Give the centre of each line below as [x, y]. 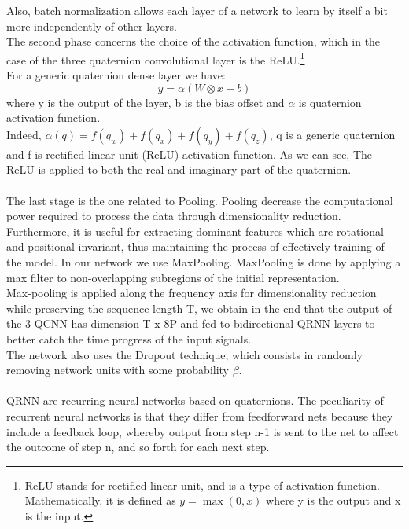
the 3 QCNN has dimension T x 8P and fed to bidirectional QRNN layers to [191, 323]
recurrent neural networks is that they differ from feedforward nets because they [200, 415]
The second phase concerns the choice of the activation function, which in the [193, 41]
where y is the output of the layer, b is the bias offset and [146, 102]
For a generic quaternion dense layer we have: [116, 75]
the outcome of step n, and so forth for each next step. [138, 447]
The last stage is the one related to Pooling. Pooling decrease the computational [200, 200]
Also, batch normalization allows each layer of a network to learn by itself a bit [197, 10]
